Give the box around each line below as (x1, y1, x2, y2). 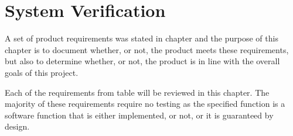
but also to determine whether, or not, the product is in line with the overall (5, 55, 280, 67)
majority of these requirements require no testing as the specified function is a (5, 97, 285, 110)
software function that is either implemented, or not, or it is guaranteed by (5, 109, 274, 121)
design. (5, 120, 30, 132)
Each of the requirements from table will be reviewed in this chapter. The (5, 86, 270, 98)
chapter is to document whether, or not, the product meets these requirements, (5, 43, 289, 55)
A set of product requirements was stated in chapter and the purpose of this (5, 32, 278, 44)
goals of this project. (5, 66, 79, 78)
